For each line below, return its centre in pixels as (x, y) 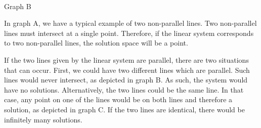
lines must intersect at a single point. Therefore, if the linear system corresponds (129, 33)
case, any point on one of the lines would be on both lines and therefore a (118, 99)
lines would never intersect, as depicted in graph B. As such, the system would (126, 80)
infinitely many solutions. (43, 119)
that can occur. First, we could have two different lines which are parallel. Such (127, 70)
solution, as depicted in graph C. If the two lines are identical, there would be (124, 109)
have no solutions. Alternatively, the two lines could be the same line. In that (124, 89)
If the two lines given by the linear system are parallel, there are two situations (126, 59)
